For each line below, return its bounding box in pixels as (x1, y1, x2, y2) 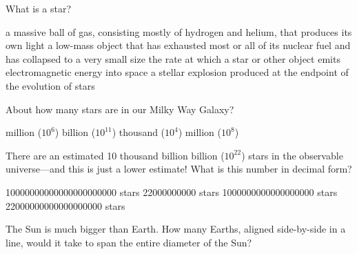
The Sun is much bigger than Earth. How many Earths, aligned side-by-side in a (6, 222, 346, 236)
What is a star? (6, 1, 72, 15)
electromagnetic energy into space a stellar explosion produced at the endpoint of (6, 65, 349, 79)
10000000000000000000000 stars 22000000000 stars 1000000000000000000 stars (6, 184, 338, 199)
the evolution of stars (6, 78, 95, 92)
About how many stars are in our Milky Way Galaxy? (6, 101, 234, 116)
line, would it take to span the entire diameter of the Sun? (6, 235, 252, 249)
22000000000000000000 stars (6, 198, 125, 213)
